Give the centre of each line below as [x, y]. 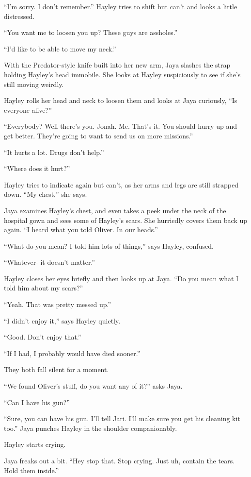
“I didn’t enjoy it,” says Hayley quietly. [62, 320]
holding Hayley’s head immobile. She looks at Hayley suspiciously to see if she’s [122, 74]
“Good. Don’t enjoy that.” [43, 337]
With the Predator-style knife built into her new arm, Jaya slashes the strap [117, 65]
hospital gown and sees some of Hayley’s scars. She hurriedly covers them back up [125, 220]
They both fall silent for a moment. [56, 369]
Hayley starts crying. [35, 444]
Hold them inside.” [31, 470]
